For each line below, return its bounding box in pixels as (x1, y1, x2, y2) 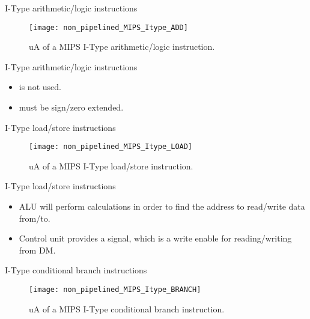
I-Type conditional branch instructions (5, 264, 147, 276)
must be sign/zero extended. (19, 101, 124, 114)
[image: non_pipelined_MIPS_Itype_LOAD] (29, 142, 193, 151)
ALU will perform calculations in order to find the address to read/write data (19, 200, 305, 213)
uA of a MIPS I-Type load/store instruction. (29, 159, 193, 172)
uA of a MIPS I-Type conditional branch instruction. (29, 302, 225, 315)
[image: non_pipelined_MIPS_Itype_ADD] (29, 23, 188, 32)
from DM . (19, 243, 56, 256)
